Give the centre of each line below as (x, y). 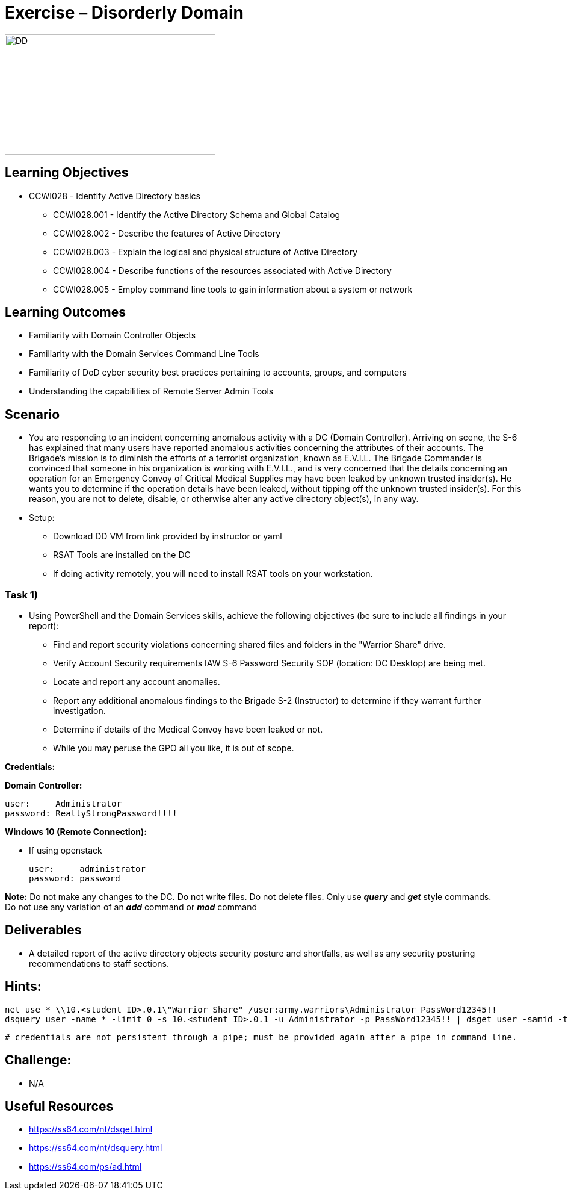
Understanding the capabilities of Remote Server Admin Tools (151, 391)
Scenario (32, 414)
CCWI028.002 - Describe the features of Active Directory (167, 233)
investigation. (79, 711)
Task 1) (21, 594)
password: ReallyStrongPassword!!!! (91, 814)
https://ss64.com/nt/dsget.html (91, 1129)
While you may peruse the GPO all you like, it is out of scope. (174, 748)
